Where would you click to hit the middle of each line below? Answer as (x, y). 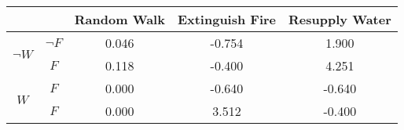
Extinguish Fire (227, 19)
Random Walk (119, 19)
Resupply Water (340, 19)
